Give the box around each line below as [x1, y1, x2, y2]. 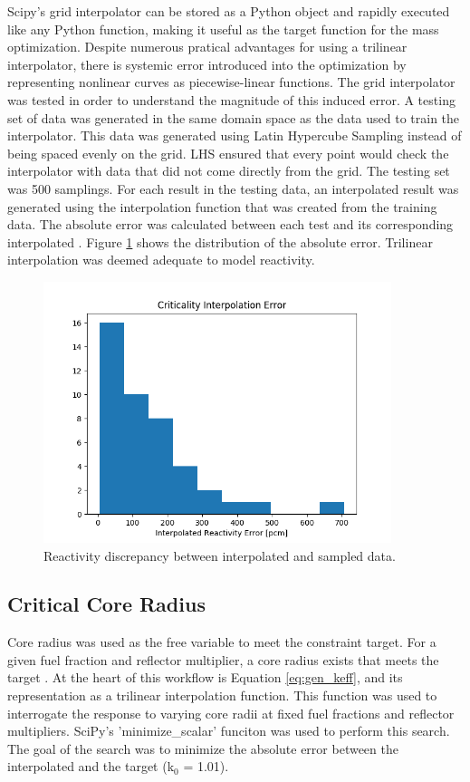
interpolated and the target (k [7, 757, 175, 776]
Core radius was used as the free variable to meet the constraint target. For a [7, 632, 436, 652]
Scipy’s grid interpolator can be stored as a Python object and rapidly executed [7, 2, 450, 20]
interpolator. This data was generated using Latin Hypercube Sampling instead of [7, 126, 462, 145]
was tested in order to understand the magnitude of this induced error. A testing [7, 90, 456, 109]
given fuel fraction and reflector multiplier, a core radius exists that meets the [7, 650, 439, 669]
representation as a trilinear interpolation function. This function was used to [7, 686, 437, 705]
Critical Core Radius [7, 590, 206, 618]
